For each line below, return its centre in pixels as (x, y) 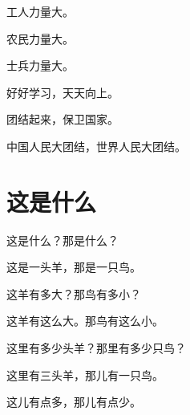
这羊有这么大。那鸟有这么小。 (85, 321)
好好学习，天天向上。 (63, 92)
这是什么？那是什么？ (63, 240)
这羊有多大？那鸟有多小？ (74, 293)
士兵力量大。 (40, 65)
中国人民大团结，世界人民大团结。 (96, 146)
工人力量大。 (40, 11)
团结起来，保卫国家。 (63, 119)
